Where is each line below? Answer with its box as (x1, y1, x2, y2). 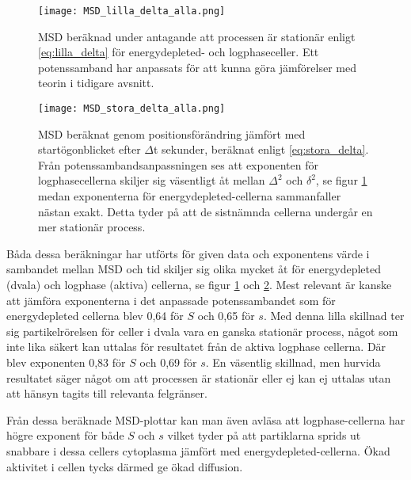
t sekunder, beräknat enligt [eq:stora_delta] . (154, 141, 369, 158)
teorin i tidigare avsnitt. (38, 74, 154, 91)
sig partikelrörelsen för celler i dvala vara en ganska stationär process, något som (6, 322, 398, 339)
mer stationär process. (38, 219, 146, 235)
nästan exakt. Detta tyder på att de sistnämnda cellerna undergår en (38, 203, 373, 219)
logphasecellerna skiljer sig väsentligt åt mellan (38, 172, 265, 189)
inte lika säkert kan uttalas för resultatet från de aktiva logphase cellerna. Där (6, 338, 386, 355)
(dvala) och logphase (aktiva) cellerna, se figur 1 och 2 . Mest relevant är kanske (6, 276, 392, 293)
